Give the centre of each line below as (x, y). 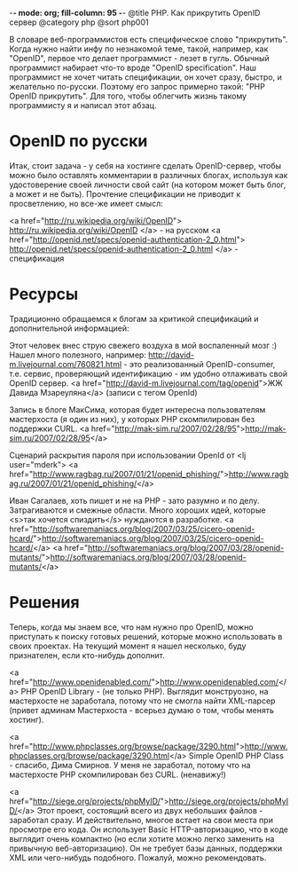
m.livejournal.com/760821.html (66, 364)
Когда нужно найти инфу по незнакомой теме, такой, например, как (139, 49)
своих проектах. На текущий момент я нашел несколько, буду (128, 646)
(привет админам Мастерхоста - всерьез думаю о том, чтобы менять (142, 710)
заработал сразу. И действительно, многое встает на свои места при (141, 820)
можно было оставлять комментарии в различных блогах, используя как (149, 175)
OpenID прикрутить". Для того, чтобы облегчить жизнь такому (128, 96)
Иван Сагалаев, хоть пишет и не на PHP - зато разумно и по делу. (134, 500)
